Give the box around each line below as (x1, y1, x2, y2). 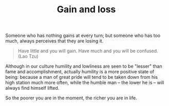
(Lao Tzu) (17, 53, 39, 59)
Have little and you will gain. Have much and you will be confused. (17, 48, 158, 54)
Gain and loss (57, 4, 116, 15)
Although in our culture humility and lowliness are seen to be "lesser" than (5, 63, 163, 70)
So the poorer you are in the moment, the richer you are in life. (5, 95, 137, 101)
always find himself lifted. (5, 85, 60, 91)
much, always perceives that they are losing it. (5, 38, 104, 44)
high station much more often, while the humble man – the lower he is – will (5, 79, 164, 86)
